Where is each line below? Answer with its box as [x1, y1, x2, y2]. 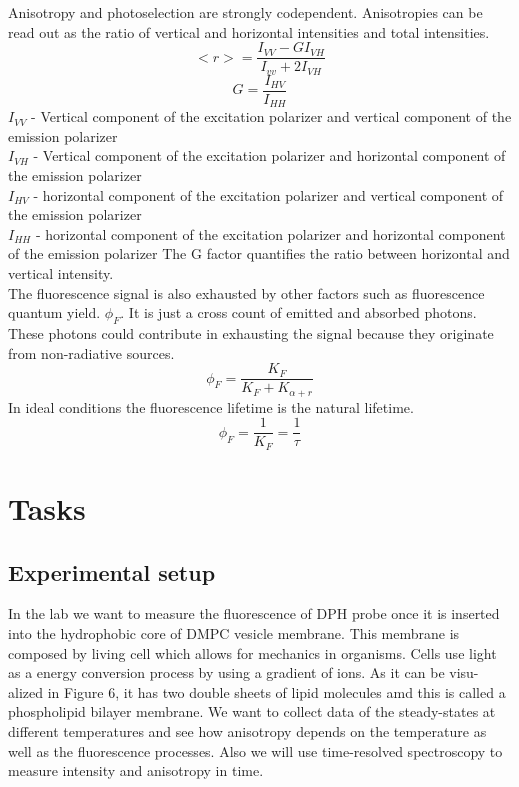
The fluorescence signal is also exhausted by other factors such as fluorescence [8, 282, 485, 303]
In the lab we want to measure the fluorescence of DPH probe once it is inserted [8, 603, 500, 624]
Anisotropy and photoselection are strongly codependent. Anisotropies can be [8, 2, 483, 22]
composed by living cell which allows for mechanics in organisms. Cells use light [8, 642, 497, 663]
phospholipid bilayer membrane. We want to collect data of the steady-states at [8, 701, 496, 722]
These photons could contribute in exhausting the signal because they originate [8, 322, 494, 343]
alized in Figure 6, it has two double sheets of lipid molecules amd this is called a [8, 681, 506, 702]
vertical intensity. [8, 262, 114, 283]
